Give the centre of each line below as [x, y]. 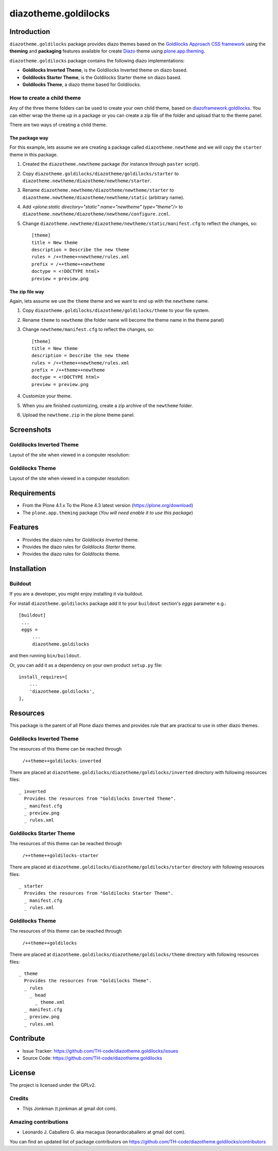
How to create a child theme [45, 98]
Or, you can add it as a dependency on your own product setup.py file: [86, 665]
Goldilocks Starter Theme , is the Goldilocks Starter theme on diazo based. [102, 77]
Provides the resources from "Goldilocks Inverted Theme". [100, 799]
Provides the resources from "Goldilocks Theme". [88, 981]
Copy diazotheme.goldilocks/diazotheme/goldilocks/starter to [101, 173]
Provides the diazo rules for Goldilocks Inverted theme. [81, 539]
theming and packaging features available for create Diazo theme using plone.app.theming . [107, 51]
